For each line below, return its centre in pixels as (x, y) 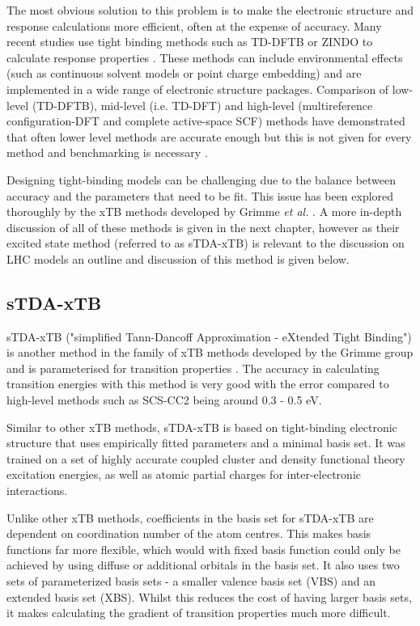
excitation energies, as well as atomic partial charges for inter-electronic (184, 474)
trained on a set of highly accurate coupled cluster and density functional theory (206, 458)
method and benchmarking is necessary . (107, 152)
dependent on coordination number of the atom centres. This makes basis (189, 533)
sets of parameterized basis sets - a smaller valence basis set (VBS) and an (191, 581)
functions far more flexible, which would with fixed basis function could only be (204, 549)
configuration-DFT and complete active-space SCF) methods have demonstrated (206, 121)
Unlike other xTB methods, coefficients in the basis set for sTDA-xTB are (190, 517)
